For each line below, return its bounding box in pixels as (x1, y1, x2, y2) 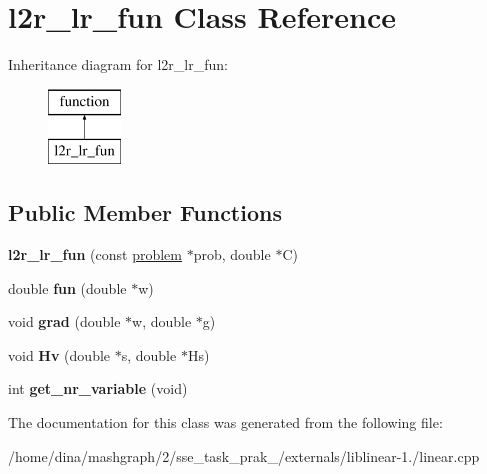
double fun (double (8, 277, 127, 298)
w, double (132, 311, 192, 332)
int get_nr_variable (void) (8, 378, 188, 399)
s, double (121, 344, 177, 365)
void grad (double (8, 311, 121, 332)
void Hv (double (8, 344, 111, 365)
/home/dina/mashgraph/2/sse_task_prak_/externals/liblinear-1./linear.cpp (8, 445, 480, 466)
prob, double (193, 244, 271, 265)
